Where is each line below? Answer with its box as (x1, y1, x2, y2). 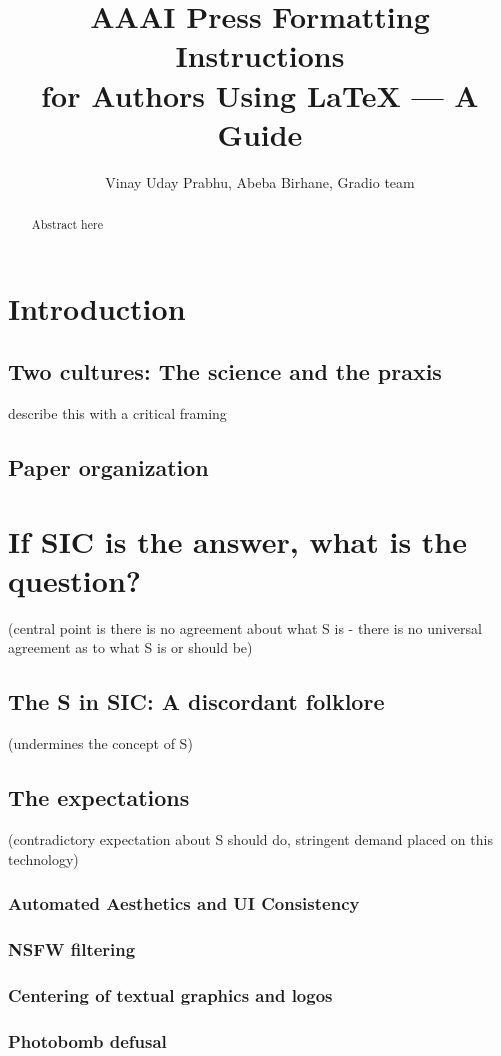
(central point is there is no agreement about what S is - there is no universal (8, 617, 482, 638)
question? (8, 559, 142, 600)
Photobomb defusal (8, 1028, 167, 1053)
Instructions (175, 35, 345, 76)
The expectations (8, 782, 190, 813)
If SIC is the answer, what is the (8, 520, 468, 561)
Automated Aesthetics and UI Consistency (8, 891, 360, 916)
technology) (8, 848, 79, 869)
